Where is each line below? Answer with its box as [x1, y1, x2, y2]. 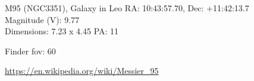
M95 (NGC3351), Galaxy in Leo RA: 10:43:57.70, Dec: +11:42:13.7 [5, 2, 249, 14]
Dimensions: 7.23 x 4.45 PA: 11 [5, 25, 119, 37]
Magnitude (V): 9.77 [5, 13, 80, 25]
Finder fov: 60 [5, 44, 56, 57]
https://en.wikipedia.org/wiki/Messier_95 [5, 64, 159, 77]
